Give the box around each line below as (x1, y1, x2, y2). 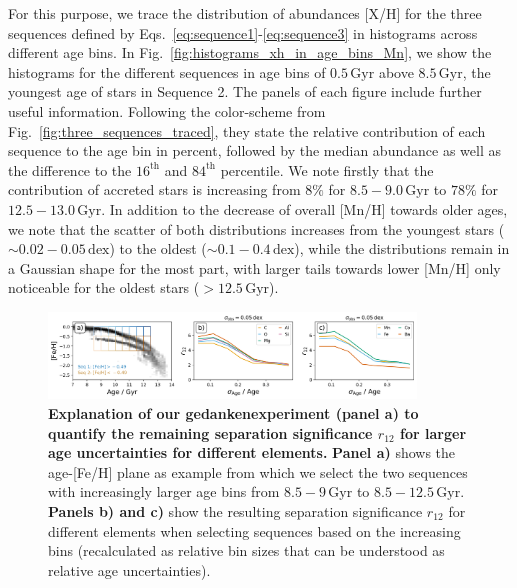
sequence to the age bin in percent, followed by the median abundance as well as (8, 140, 501, 161)
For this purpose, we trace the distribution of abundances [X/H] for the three (8, 3, 482, 23)
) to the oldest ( (109, 238, 207, 259)
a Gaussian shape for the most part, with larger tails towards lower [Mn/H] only (8, 257, 501, 278)
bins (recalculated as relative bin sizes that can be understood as (48, 540, 445, 561)
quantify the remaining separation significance (48, 422, 373, 443)
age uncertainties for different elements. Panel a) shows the (48, 442, 456, 463)
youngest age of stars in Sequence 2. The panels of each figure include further (8, 81, 482, 102)
